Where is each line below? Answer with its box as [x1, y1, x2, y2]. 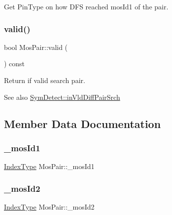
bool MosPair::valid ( [4, 42, 68, 52]
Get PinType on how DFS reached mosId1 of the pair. [4, 1, 169, 11]
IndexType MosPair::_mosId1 [4, 161, 95, 172]
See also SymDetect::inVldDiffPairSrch [4, 91, 120, 102]
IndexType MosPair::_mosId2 [4, 202, 95, 212]
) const [4, 58, 25, 69]
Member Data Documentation [4, 116, 161, 131]
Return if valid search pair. [4, 75, 85, 85]
